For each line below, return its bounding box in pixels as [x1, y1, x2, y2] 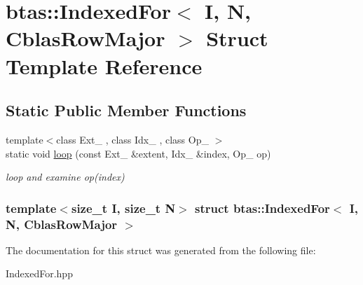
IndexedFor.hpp [6, 266, 73, 281]
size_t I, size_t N [71, 199, 176, 216]
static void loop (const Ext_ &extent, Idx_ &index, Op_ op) [6, 146, 271, 160]
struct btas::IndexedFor [195, 199, 330, 216]
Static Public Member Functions [6, 99, 247, 121]
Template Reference [6, 51, 203, 80]
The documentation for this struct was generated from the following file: [6, 242, 316, 257]
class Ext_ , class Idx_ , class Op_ [56, 132, 209, 146]
